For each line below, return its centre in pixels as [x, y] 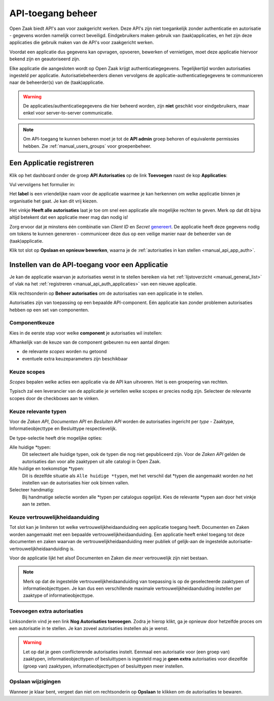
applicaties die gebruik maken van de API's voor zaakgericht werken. [82, 43]
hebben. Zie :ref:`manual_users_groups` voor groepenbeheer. [87, 146]
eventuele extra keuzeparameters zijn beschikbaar [75, 358]
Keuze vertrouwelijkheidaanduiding [54, 517]
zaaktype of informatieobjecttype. [59, 595]
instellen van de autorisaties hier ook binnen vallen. [76, 483]
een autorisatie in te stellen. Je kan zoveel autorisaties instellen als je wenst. [89, 628]
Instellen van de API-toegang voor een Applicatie [89, 265]
